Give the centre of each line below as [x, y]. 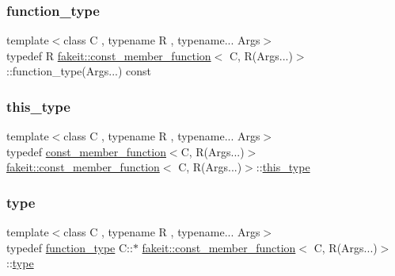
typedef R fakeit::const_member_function [109, 55]
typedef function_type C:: [70, 247]
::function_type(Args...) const [79, 71]
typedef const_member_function [86, 151]
